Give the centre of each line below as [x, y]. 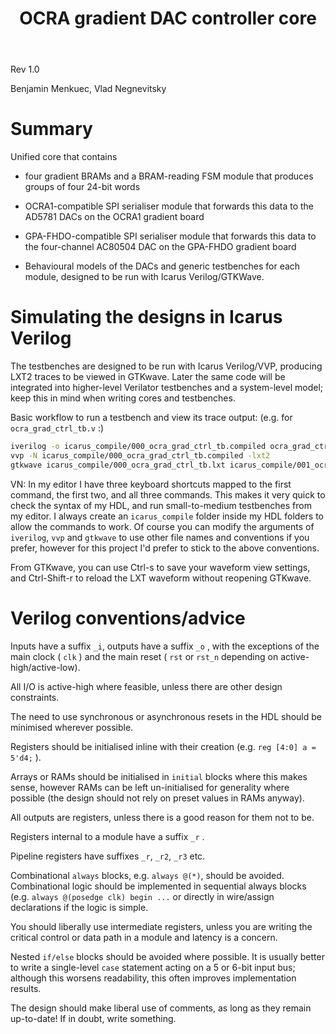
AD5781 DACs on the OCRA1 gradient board [114, 217]
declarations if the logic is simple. [79, 907]
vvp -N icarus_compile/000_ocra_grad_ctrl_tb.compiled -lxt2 [140, 455]
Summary [51, 129]
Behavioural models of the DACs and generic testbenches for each [162, 266]
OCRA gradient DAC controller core [168, 18]
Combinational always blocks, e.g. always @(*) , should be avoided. [147, 875]
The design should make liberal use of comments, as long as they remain [161, 1008]
